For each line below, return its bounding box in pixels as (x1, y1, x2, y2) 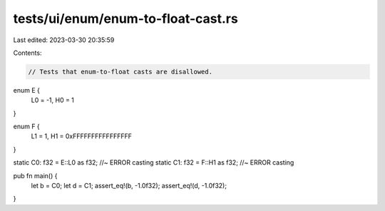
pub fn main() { (13, 171, 58, 180)
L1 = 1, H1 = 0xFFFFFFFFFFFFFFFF (31, 132, 132, 140)
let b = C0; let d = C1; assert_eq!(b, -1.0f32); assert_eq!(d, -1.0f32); (31, 182, 227, 190)
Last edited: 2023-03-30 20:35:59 (13, 36, 115, 44)
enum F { (13, 122, 41, 131)
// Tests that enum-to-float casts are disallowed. (28, 68, 213, 76)
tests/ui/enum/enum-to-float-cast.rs (13, 11, 238, 26)
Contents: (13, 48, 42, 57)
